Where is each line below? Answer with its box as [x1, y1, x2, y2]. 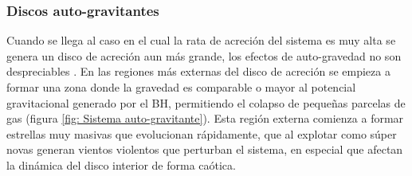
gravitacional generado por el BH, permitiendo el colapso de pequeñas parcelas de [6, 94, 406, 111]
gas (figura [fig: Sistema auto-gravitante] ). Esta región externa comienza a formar [6, 110, 404, 127]
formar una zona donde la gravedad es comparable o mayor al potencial [6, 79, 356, 95]
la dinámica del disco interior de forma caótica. [6, 156, 236, 173]
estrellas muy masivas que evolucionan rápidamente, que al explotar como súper [6, 125, 397, 142]
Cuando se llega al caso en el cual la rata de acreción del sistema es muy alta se [6, 32, 396, 49]
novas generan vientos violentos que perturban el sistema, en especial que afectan [6, 141, 403, 158]
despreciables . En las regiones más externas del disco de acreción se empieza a [6, 63, 390, 80]
